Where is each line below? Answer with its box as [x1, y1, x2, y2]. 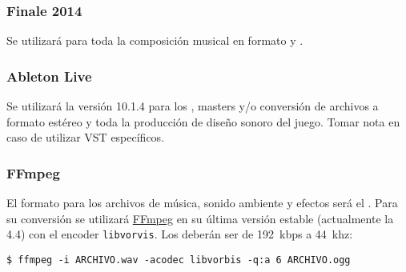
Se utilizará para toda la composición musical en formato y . [6, 32, 303, 49]
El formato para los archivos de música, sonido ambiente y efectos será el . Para [6, 194, 398, 211]
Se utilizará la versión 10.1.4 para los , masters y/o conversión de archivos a [6, 98, 379, 114]
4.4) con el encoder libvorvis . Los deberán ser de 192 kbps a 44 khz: [6, 226, 353, 242]
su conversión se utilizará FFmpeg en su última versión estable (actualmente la [6, 210, 394, 226]
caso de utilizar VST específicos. [6, 129, 165, 146]
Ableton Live [6, 66, 92, 86]
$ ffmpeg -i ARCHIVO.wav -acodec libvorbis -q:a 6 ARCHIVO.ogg [6, 254, 351, 266]
